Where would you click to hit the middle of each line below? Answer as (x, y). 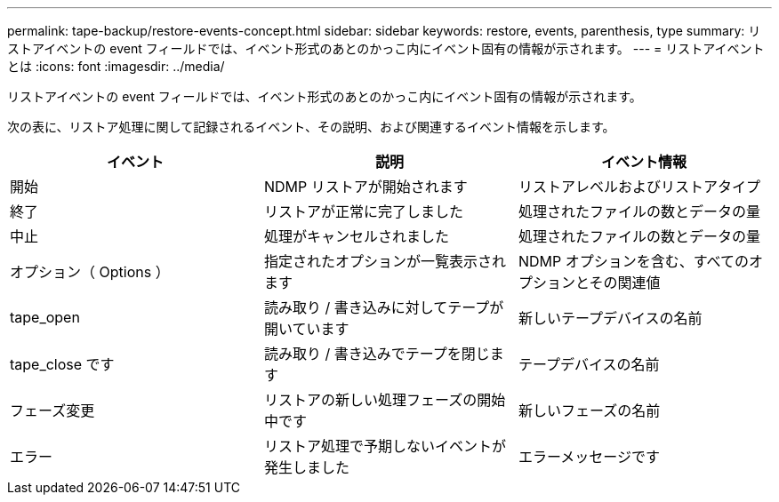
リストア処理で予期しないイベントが (385, 446)
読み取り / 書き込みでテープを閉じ (377, 354)
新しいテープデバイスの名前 (610, 318)
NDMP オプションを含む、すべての (633, 261)
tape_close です (62, 364)
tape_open (45, 317)
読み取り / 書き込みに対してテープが (384, 307)
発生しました (306, 467)
